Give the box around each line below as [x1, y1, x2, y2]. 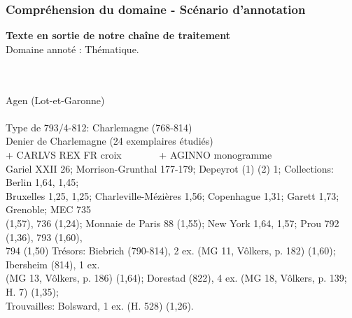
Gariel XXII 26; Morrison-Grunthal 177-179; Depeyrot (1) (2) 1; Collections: [6, 161, 334, 175]
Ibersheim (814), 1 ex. [6, 256, 100, 271]
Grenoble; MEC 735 [6, 202, 92, 217]
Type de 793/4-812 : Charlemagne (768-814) [6, 120, 192, 134]
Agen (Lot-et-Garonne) [6, 92, 105, 107]
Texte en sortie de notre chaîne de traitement [6, 28, 230, 43]
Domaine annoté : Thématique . [6, 41, 139, 56]
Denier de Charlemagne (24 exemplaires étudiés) [6, 133, 213, 148]
